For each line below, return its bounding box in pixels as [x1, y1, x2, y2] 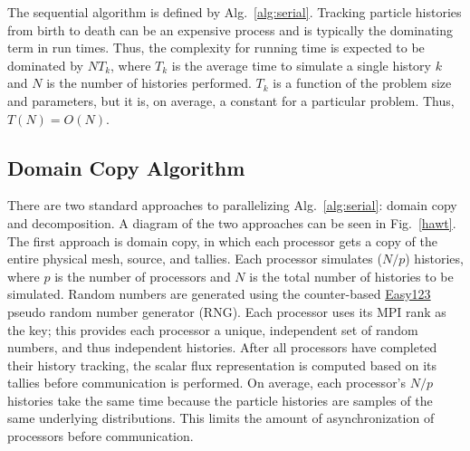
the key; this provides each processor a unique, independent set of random [7, 320, 418, 339]
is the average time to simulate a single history [171, 55, 431, 74]
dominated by [7, 55, 84, 74]
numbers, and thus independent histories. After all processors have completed [7, 338, 437, 357]
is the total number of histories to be [249, 266, 454, 285]
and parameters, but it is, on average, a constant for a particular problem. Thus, [7, 91, 455, 110]
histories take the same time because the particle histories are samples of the [7, 390, 433, 409]
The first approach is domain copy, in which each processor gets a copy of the [7, 231, 437, 250]
